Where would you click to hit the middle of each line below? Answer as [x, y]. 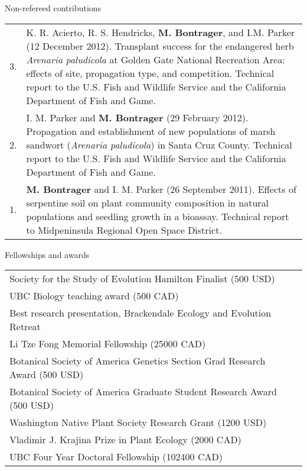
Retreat [25, 327]
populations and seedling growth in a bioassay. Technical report [158, 216]
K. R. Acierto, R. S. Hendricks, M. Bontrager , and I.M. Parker [161, 32]
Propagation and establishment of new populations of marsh [151, 131]
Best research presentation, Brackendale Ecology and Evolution [141, 313]
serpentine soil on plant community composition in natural [148, 202]
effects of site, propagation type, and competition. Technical [150, 73]
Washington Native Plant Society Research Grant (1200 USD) [138, 422]
